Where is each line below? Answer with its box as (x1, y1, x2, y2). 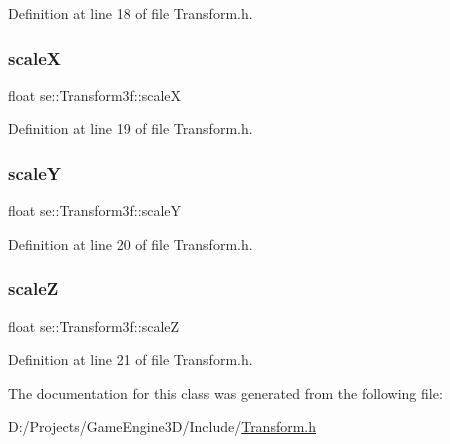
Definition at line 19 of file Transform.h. (8, 118, 253, 139)
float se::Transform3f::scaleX (8, 84, 181, 105)
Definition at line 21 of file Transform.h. (8, 349, 253, 370)
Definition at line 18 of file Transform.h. (8, 3, 253, 23)
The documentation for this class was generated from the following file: (8, 382, 443, 403)
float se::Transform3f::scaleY (8, 200, 181, 221)
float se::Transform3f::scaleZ (8, 315, 180, 336)
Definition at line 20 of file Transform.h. (8, 233, 253, 254)
